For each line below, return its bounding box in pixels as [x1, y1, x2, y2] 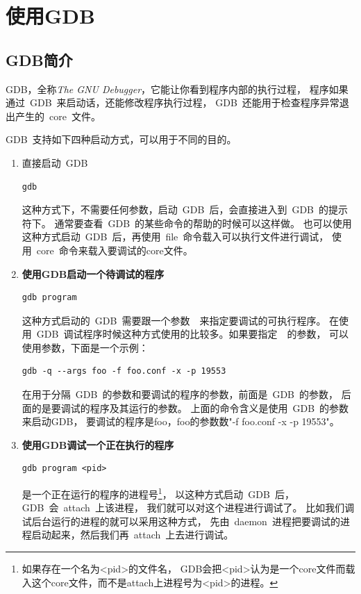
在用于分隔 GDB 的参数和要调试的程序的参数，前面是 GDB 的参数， [22, 387, 338, 402]
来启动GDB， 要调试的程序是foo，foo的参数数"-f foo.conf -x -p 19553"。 [22, 414, 339, 429]
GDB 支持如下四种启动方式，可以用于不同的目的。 [6, 132, 237, 147]
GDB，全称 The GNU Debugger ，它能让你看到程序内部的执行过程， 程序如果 [6, 81, 349, 96]
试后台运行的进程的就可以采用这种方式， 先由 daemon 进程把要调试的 [22, 513, 340, 528]
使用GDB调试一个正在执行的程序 [22, 437, 174, 452]
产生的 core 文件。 [15, 108, 101, 123]
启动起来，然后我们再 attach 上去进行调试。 [31, 527, 234, 542]
